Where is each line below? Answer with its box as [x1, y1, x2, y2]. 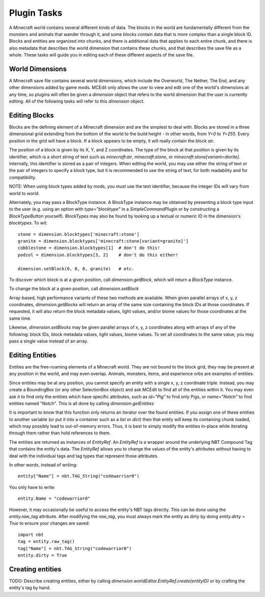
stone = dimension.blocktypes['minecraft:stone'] [18, 231, 140, 237]
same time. [9, 315, 32, 321]
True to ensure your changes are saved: [9, 520, 90, 526]
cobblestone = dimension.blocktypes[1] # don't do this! [18, 245, 160, 251]
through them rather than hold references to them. [9, 430, 111, 436]
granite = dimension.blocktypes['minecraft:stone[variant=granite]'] [18, 238, 189, 244]
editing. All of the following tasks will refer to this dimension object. [9, 98, 145, 104]
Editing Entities [9, 351, 56, 359]
